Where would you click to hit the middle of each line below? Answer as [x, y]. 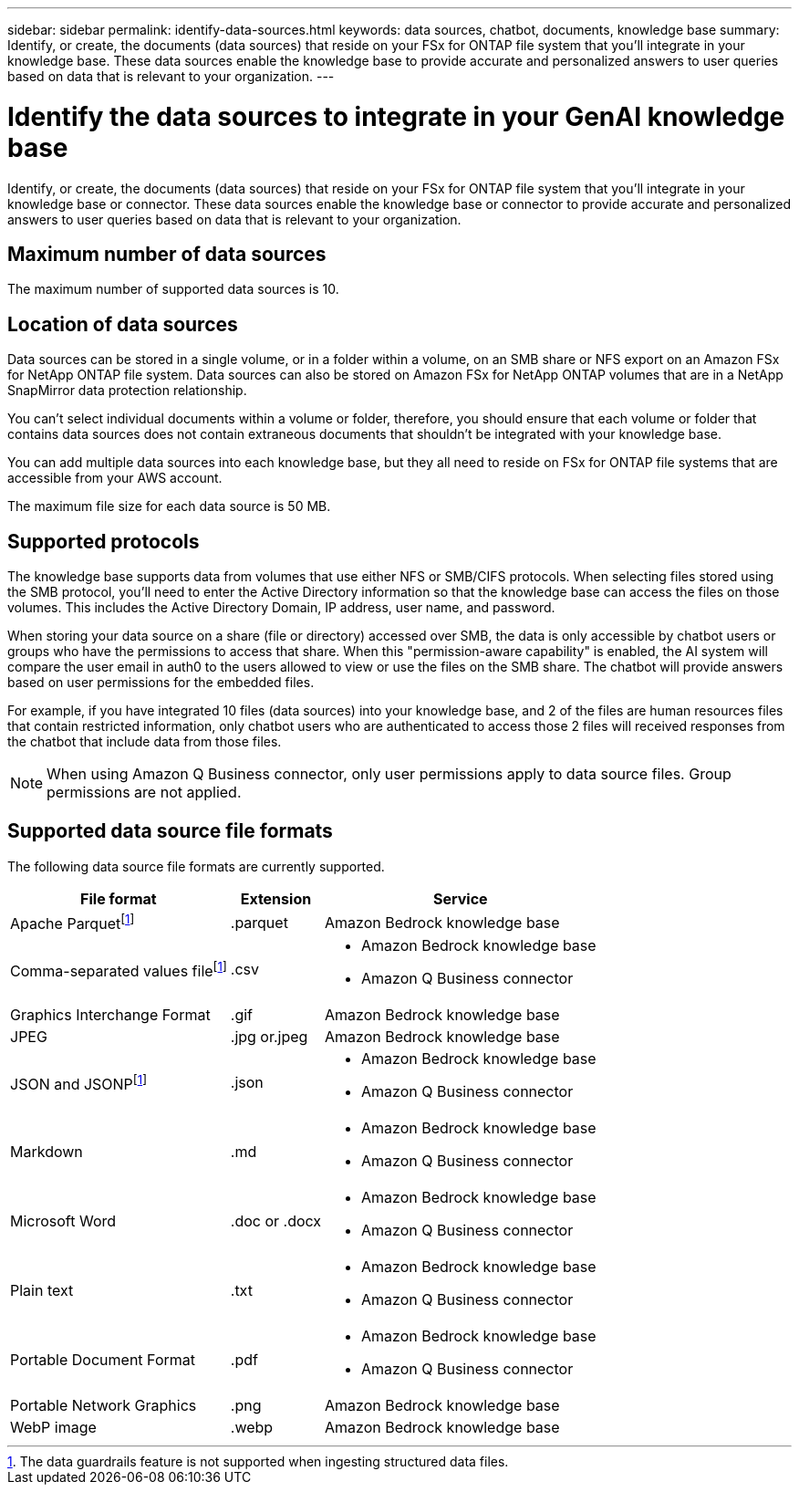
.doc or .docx [276, 1221]
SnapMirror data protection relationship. [127, 391]
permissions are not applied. [144, 793]
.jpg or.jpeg [269, 1037]
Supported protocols [104, 541]
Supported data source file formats [170, 831]
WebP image [53, 1428]
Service [460, 898]
